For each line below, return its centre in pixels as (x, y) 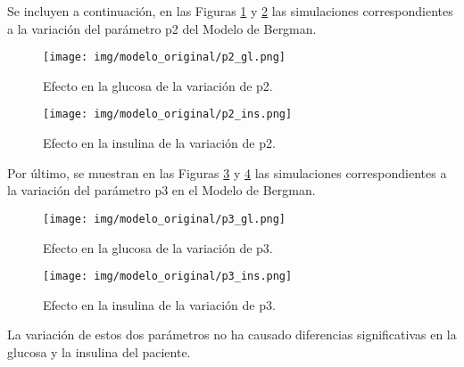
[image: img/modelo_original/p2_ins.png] (168, 114)
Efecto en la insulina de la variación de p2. (159, 143)
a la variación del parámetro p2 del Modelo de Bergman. (162, 28)
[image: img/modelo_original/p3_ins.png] (168, 277)
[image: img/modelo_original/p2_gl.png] (165, 57)
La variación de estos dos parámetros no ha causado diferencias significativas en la (232, 334)
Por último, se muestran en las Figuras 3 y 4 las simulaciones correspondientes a (227, 172)
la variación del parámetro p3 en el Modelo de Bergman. (162, 190)
